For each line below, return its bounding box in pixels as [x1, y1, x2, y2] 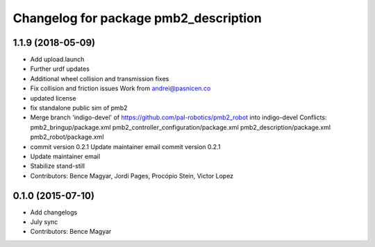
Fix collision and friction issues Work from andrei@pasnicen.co [30, 84, 211, 93]
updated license [30, 94, 76, 102]
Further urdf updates [30, 65, 90, 73]
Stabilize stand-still [30, 162, 85, 170]
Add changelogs [30, 208, 78, 216]
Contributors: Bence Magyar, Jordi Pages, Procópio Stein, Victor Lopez [30, 171, 234, 180]
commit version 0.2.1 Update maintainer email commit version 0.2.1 [30, 142, 221, 151]
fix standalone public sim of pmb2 [30, 104, 128, 112]
